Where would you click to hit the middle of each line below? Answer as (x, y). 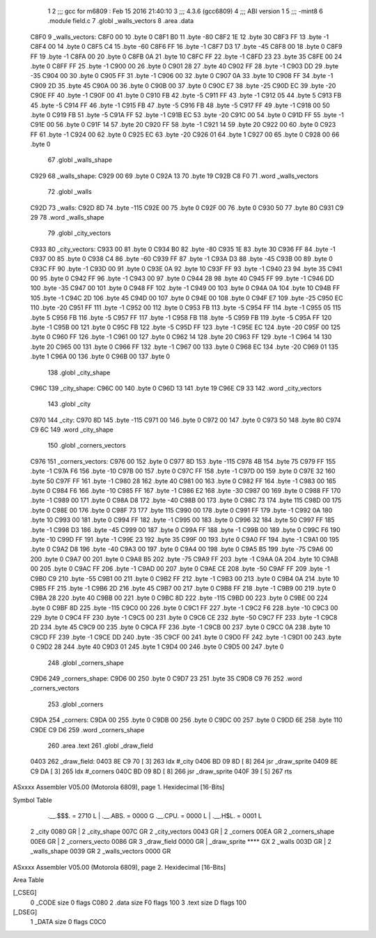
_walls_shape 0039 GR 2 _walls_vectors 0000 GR (101, 852)
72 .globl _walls (70, 192)
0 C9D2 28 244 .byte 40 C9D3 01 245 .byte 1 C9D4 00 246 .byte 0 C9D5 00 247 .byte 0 (157, 647)
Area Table (29, 879)
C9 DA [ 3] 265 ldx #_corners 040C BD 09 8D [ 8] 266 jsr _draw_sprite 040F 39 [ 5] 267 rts (161, 771)
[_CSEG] (25, 893)
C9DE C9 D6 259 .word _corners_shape (87, 729)
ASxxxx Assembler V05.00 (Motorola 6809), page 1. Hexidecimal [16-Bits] (119, 787)
